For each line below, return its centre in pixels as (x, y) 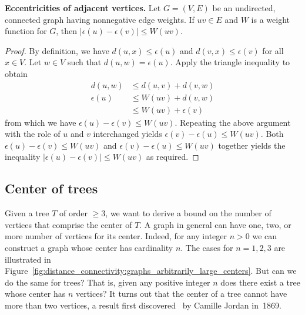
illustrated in (28, 259)
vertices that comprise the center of (68, 224)
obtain (16, 73)
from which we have (41, 122)
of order (74, 213)
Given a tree (27, 213)
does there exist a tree (260, 282)
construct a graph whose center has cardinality (89, 248)
